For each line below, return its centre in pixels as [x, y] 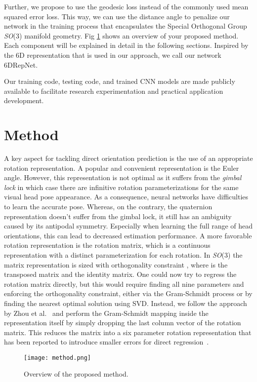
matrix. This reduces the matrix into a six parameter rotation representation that [128, 332]
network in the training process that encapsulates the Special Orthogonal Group [126, 26]
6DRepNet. [21, 64]
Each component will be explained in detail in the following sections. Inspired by [126, 45]
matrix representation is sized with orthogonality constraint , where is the [116, 264]
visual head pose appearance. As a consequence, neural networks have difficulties [126, 197]
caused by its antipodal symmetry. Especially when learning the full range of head [128, 226]
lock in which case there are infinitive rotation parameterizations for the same [121, 187]
